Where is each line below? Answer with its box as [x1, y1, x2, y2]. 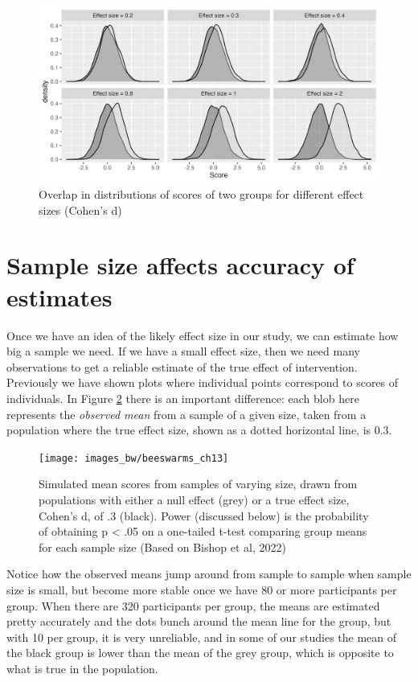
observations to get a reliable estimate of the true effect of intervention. [6, 358, 358, 375]
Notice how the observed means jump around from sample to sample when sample [6, 565, 412, 582]
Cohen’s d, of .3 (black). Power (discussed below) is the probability [39, 507, 369, 524]
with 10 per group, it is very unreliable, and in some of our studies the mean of [6, 628, 397, 645]
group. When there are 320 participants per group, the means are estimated [6, 597, 380, 614]
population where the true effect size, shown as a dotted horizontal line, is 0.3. [6, 421, 392, 438]
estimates [6, 280, 113, 313]
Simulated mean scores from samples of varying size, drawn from [39, 475, 358, 492]
